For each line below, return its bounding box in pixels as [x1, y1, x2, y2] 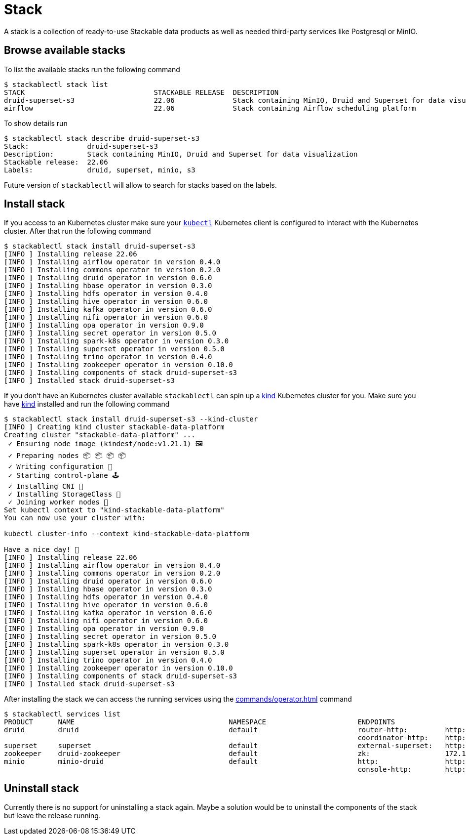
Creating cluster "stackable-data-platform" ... [4, 431, 195, 439]
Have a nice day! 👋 [4, 545, 79, 554]
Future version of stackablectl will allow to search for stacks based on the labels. [4, 180, 277, 189]
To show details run [4, 119, 68, 127]
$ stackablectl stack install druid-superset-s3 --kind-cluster [4, 415, 258, 423]
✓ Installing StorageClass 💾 [8, 490, 121, 499]
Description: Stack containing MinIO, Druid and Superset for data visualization [4, 150, 358, 158]
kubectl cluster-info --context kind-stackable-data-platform [4, 530, 250, 538]
